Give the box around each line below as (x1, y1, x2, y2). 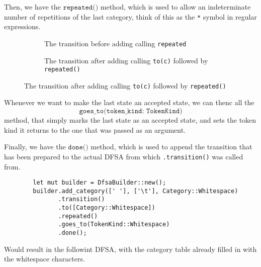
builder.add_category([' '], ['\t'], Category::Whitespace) (33, 187, 238, 195)
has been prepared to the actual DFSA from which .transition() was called (4, 151, 243, 161)
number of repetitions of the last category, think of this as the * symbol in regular (4, 11, 257, 22)
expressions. (4, 21, 41, 32)
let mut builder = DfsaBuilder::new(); (33, 179, 166, 187)
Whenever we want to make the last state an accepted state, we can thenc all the (4, 97, 254, 108)
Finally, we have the (4, 141, 66, 152)
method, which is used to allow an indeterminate (100, 2, 251, 12)
